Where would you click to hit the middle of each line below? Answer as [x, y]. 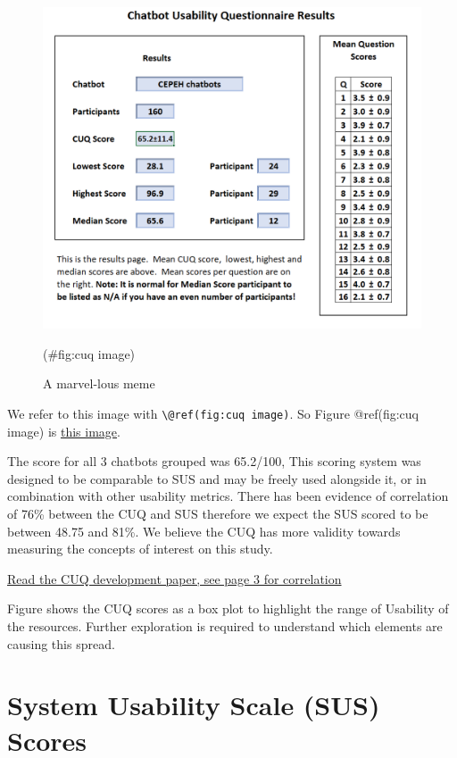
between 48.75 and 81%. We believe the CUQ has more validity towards [204, 531]
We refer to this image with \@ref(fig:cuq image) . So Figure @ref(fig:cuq [213, 414]
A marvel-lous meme [99, 383]
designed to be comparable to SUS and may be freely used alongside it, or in [217, 478]
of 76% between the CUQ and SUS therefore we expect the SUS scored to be [218, 514]
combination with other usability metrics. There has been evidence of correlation [228, 496]
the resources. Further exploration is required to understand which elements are [225, 626]
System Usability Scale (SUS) [194, 705]
